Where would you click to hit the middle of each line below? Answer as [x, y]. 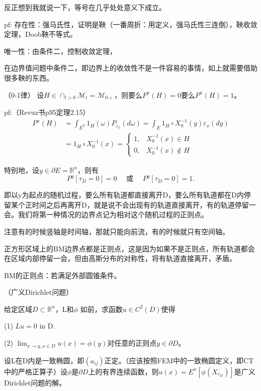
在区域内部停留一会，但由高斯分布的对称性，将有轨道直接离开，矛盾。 [120, 258]
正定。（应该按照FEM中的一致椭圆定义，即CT [179, 360]
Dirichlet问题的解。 [35, 382]
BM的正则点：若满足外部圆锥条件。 [63, 275]
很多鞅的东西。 [29, 77]
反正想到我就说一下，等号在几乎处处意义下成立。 [85, 7]
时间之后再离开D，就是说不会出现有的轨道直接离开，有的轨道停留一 [144, 204]
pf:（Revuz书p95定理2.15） [47, 112]
